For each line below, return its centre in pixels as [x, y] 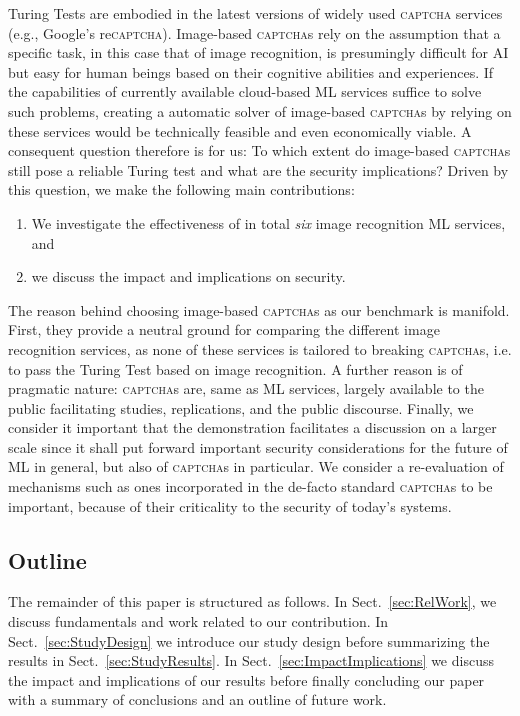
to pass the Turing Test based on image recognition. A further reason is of [235, 368]
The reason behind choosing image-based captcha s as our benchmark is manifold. [259, 309]
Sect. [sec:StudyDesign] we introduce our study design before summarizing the [249, 640]
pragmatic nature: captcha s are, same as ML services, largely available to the [246, 388]
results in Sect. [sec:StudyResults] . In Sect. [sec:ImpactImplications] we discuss [251, 660]
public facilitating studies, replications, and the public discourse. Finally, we [241, 407]
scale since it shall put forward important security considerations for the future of [258, 446]
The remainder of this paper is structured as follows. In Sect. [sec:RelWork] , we [252, 601]
